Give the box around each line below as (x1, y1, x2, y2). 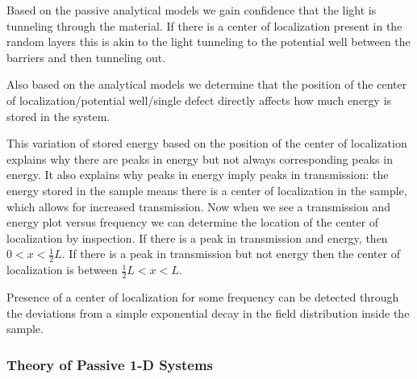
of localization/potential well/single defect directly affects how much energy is (6, 91, 392, 108)
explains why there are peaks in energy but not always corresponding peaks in (6, 150, 393, 167)
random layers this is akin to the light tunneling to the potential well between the (6, 33, 411, 50)
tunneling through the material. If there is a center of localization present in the (6, 17, 402, 34)
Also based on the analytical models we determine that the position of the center (6, 76, 407, 93)
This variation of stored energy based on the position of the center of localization (6, 135, 407, 152)
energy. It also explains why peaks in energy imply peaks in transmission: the (6, 166, 389, 183)
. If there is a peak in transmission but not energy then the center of (61, 245, 401, 262)
